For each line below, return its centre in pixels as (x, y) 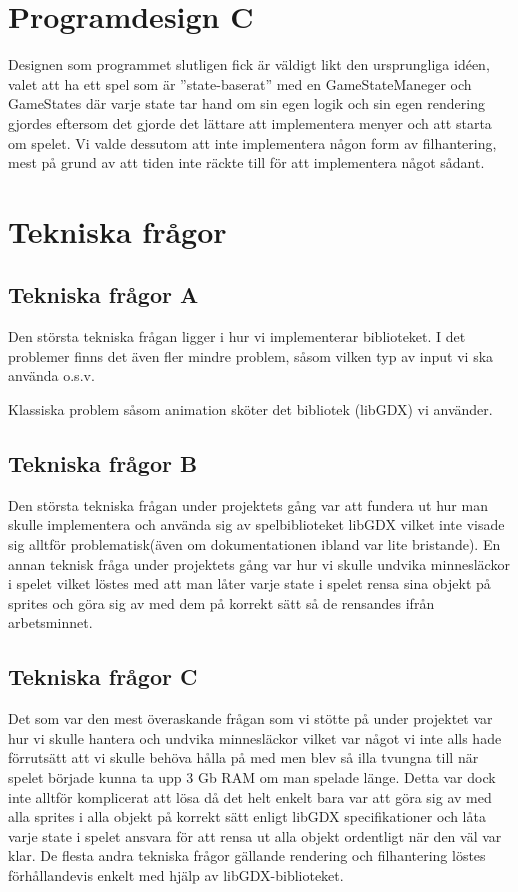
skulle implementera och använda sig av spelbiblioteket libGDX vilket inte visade (256, 524)
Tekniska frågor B (103, 463)
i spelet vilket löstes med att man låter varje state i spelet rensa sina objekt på (249, 583)
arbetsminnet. (50, 622)
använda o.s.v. (51, 375)
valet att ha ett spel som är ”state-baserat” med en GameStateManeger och (240, 83)
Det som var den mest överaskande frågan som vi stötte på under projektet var (250, 718)
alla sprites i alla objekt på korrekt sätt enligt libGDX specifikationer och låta (247, 816)
